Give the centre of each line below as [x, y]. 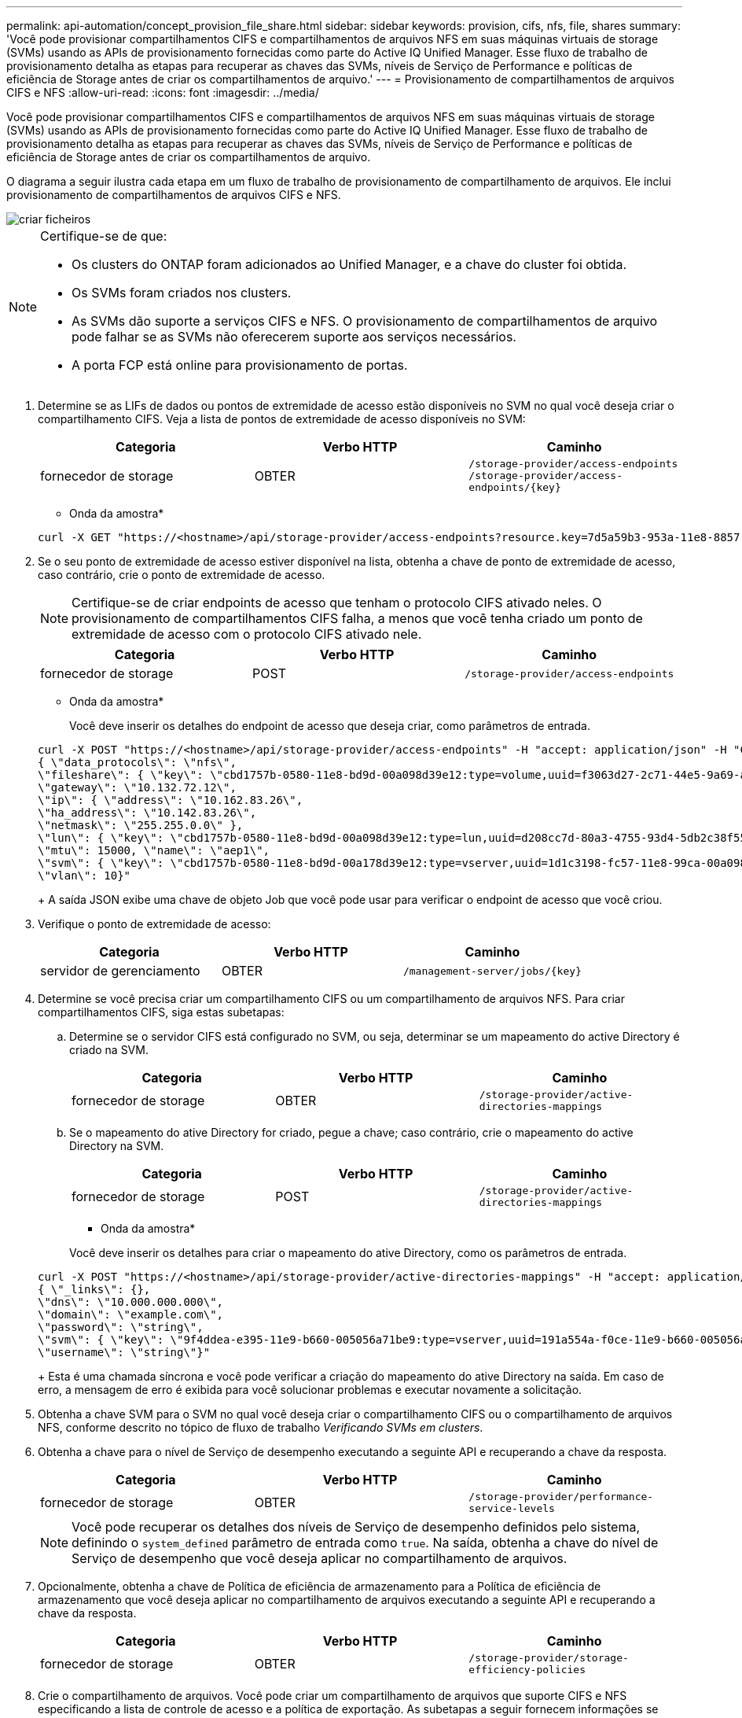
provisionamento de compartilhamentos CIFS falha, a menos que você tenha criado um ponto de [357, 618]
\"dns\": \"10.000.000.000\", [131, 1302]
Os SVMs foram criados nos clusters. [182, 293]
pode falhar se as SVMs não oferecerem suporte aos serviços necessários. [294, 337]
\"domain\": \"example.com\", [131, 1314]
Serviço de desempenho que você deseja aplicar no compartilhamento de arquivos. [320, 1558]
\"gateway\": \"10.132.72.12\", [137, 787]
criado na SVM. [109, 1050]
